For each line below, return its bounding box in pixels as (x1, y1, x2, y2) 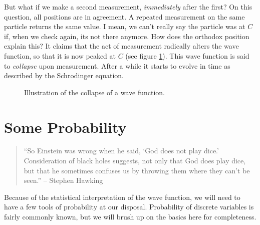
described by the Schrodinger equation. (4, 70, 124, 81)
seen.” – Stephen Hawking (24, 175, 103, 185)
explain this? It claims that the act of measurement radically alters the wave (4, 41, 239, 51)
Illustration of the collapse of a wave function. (24, 87, 165, 97)
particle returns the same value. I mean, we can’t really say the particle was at (4, 21, 245, 32)
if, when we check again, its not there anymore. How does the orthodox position (4, 31, 249, 41)
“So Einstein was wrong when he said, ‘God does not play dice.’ (24, 145, 219, 156)
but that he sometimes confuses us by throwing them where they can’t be (24, 165, 250, 175)
